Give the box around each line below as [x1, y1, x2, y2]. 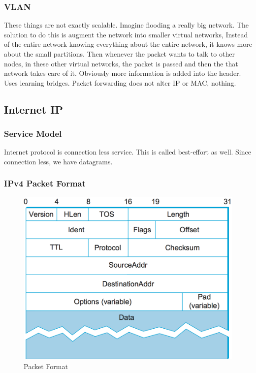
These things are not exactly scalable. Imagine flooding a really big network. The [4, 20, 249, 30]
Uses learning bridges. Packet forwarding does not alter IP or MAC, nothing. [4, 77, 236, 88]
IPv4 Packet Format [4, 177, 86, 189]
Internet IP [4, 101, 63, 117]
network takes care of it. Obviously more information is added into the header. [4, 68, 241, 78]
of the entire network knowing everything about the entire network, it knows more [4, 39, 252, 49]
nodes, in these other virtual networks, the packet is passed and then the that [4, 58, 238, 68]
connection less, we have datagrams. [4, 156, 113, 166]
